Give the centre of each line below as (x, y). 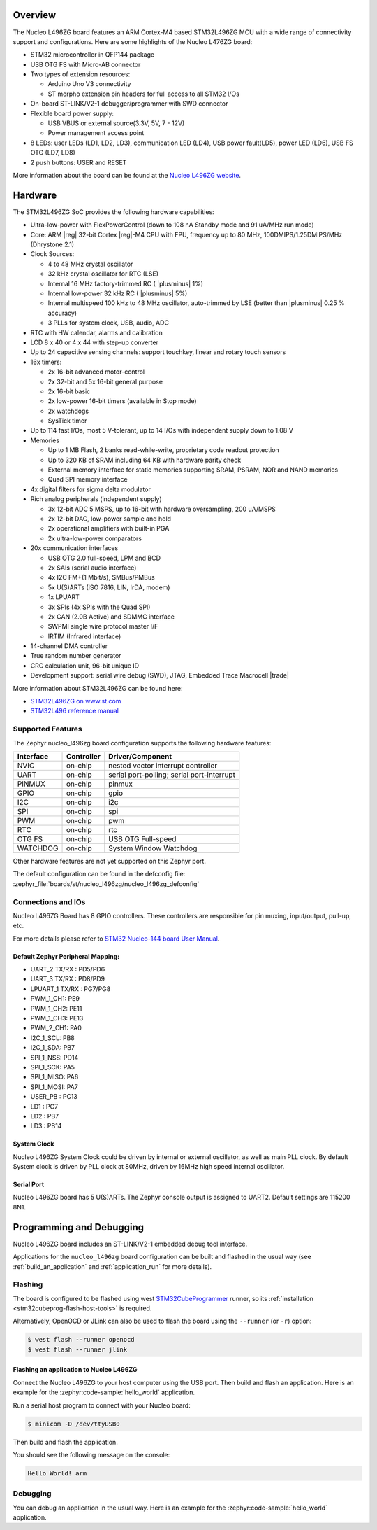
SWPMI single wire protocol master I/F (103, 626)
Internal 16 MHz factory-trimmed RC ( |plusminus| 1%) (126, 283)
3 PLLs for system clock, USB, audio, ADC (108, 323)
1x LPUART (64, 597)
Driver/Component (140, 756)
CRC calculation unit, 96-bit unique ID (85, 666)
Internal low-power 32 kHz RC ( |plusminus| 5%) (118, 293)
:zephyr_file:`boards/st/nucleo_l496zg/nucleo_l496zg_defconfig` (106, 884)
